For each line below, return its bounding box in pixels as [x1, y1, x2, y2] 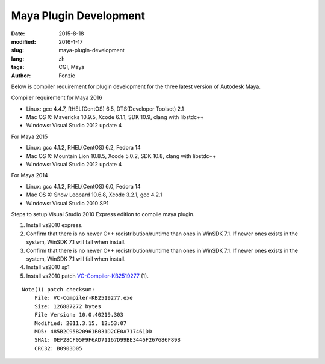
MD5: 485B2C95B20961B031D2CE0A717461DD [34, 328, 152, 335]
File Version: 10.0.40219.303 [34, 311, 123, 318]
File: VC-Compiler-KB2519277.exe [34, 294, 134, 302]
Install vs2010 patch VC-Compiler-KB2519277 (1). [26, 272, 149, 279]
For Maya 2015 [11, 133, 48, 140]
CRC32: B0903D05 [34, 345, 82, 351]
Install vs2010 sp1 [26, 264, 70, 271]
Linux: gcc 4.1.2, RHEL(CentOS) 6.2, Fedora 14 [26, 144, 141, 151]
